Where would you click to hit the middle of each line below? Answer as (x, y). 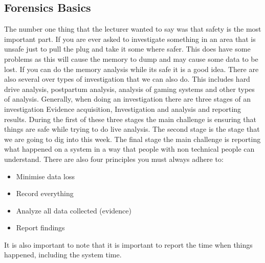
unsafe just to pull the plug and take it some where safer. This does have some (127, 49)
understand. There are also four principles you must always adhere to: (114, 159)
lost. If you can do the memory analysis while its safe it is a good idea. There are (131, 69)
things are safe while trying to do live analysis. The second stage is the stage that (132, 129)
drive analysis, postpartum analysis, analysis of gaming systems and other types (129, 89)
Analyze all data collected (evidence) (74, 210)
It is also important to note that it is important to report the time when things (128, 244)
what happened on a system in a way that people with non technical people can (129, 149)
